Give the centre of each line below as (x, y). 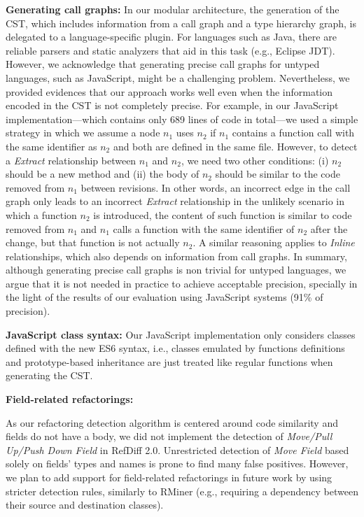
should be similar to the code (278, 174)
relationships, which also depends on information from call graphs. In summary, (176, 256)
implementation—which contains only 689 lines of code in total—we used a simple (182, 119)
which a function (41, 214)
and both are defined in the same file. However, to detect (235, 146)
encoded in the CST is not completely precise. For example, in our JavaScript (172, 105)
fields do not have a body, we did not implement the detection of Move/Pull (169, 436)
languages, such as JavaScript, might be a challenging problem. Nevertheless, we (178, 77)
